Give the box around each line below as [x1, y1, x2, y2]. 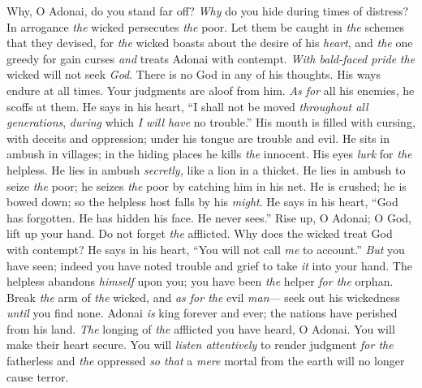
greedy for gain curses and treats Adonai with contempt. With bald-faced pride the [6, 50, 416, 67]
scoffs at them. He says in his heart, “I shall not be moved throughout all [6, 97, 368, 114]
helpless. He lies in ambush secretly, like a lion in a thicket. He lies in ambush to [6, 161, 406, 178]
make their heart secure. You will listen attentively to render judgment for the [6, 336, 394, 353]
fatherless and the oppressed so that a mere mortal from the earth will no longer [6, 352, 405, 369]
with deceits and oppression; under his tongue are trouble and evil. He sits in [6, 129, 390, 146]
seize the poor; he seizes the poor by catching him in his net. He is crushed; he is [6, 177, 407, 194]
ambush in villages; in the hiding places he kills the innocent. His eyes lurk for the [6, 145, 412, 162]
